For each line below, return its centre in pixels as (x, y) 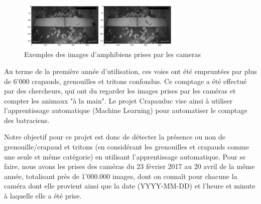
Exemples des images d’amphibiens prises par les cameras (113, 54)
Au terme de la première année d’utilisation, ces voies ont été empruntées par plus (130, 71)
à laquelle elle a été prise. (43, 196)
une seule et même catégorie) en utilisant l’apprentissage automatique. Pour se (125, 156)
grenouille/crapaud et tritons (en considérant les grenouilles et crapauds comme (126, 147)
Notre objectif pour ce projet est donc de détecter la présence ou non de (115, 137)
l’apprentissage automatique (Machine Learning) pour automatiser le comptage (126, 110)
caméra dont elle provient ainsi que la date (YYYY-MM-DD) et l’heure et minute (130, 186)
